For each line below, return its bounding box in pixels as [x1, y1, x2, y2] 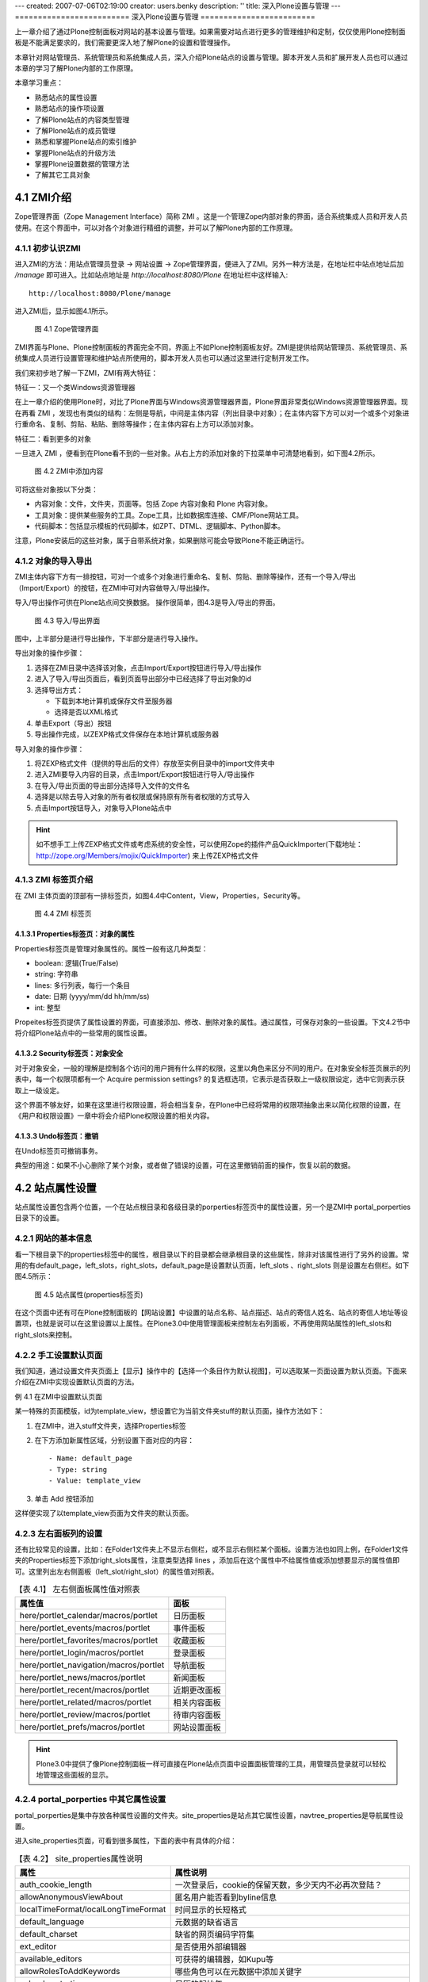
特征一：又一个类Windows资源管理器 [14, 383, 136, 392]
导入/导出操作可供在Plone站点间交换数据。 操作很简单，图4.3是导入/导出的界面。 [14, 598, 281, 607]
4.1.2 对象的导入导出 [14, 556, 93, 567]
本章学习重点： [14, 78, 63, 87]
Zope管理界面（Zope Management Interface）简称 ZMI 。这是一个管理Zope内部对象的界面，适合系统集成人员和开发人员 [14, 212, 408, 221]
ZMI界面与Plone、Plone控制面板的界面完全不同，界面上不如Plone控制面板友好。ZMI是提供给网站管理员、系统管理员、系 [14, 342, 407, 352]
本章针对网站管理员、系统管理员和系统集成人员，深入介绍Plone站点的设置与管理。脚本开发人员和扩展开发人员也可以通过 [14, 52, 408, 62]
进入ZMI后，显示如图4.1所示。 [14, 306, 113, 316]
